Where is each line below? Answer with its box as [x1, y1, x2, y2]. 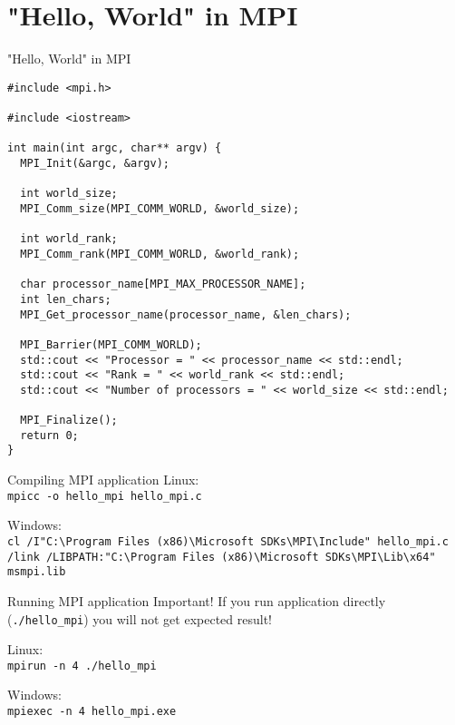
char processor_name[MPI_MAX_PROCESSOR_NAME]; [20, 278, 306, 291]
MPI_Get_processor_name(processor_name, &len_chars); [20, 308, 352, 321]
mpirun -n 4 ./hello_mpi [7, 659, 157, 672]
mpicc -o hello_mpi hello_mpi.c [7, 489, 202, 503]
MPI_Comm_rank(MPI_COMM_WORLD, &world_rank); [20, 247, 300, 260]
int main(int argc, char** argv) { [7, 142, 222, 155]
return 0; [20, 428, 79, 442]
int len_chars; [20, 292, 111, 306]
